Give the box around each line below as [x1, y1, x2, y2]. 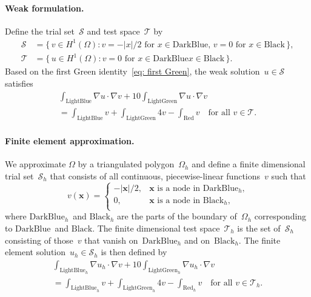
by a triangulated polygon [78, 158, 175, 170]
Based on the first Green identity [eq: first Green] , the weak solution [5, 65, 260, 78]
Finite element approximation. [5, 134, 135, 147]
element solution [5, 245, 66, 258]
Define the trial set [5, 24, 75, 37]
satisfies [5, 77, 33, 90]
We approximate [5, 158, 66, 170]
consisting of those [5, 233, 73, 246]
